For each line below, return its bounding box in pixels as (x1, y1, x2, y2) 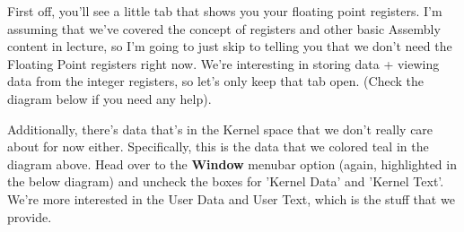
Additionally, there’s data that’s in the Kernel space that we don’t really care (7, 119, 433, 138)
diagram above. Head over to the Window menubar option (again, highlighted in (7, 154, 457, 173)
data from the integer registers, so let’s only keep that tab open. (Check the (7, 72, 424, 90)
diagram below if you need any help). (7, 89, 212, 107)
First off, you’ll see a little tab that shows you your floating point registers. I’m (7, 2, 442, 20)
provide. (7, 207, 52, 226)
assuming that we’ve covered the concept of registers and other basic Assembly (7, 19, 441, 38)
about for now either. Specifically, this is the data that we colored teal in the (7, 137, 429, 156)
